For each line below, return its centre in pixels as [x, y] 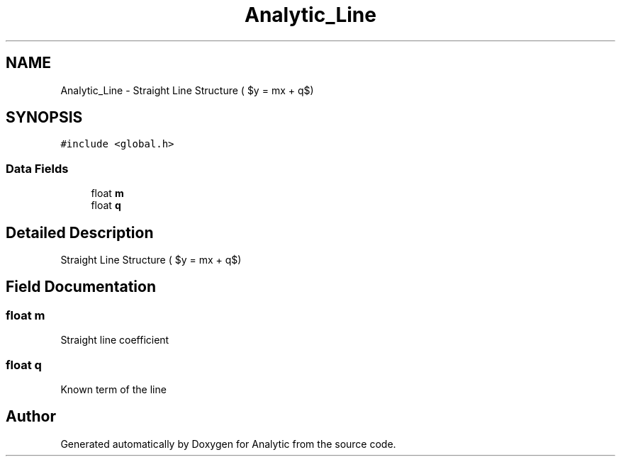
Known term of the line [113, 389]
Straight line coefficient [115, 340]
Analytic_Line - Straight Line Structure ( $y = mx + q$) [187, 90]
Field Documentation [81, 287]
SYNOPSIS [44, 118]
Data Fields [37, 168]
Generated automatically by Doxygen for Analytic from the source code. [228, 444]
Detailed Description [80, 232]
